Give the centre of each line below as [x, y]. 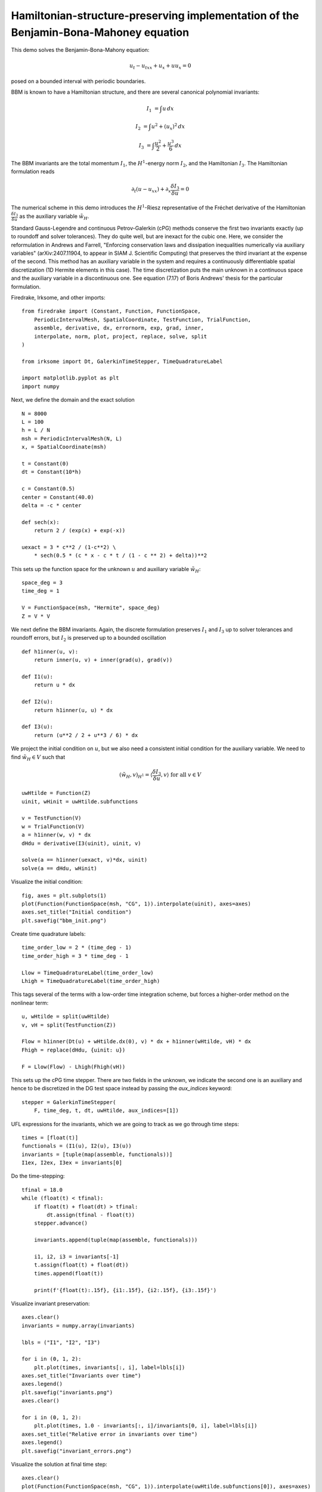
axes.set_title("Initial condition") [77, 912]
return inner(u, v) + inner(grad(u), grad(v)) [103, 660]
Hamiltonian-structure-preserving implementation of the [155, 16]
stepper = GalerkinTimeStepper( [69, 1102]
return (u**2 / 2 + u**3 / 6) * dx [86, 735]
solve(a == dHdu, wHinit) [60, 868]
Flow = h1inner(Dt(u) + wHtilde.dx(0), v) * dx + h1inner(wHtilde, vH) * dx [137, 1042]
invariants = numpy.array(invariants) [78, 1325]
